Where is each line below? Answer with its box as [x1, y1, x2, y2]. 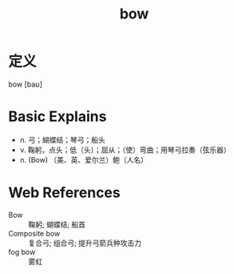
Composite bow [8, 228, 61, 238]
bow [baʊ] [8, 79, 42, 89]
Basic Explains [8, 107, 107, 126]
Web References [8, 183, 121, 202]
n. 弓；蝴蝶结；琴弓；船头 [19, 135, 106, 144]
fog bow [8, 247, 36, 256]
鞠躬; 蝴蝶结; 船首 [28, 220, 86, 229]
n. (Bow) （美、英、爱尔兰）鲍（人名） [19, 155, 148, 164]
